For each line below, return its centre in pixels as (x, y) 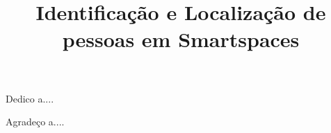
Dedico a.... (30, 98)
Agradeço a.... (35, 122)
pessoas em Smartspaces (181, 39)
